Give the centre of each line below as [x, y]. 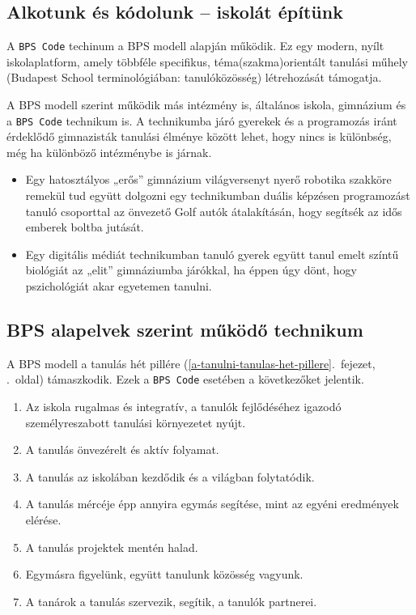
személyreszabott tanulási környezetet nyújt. [136, 422]
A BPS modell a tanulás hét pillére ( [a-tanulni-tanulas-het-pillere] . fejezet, [191, 363]
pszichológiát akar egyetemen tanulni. [119, 286]
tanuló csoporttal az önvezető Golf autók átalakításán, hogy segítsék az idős [214, 211]
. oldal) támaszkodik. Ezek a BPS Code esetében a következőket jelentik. [185, 379]
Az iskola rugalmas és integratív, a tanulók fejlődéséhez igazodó [183, 407]
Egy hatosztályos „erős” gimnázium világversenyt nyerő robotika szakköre [208, 179]
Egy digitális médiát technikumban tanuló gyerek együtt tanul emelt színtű [212, 254]
